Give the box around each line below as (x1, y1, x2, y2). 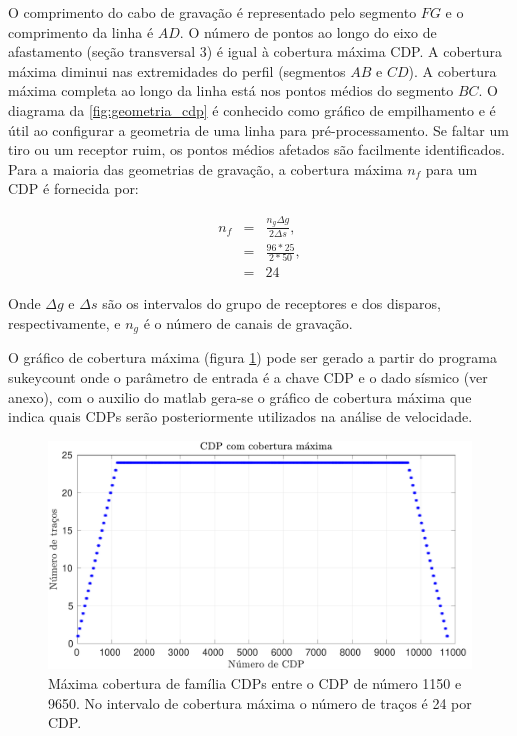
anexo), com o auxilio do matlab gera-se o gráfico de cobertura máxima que (8, 386, 472, 407)
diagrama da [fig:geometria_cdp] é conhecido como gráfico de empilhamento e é (8, 99, 496, 120)
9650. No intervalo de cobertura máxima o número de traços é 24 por (48, 692, 472, 713)
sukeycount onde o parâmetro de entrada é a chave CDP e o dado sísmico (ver (8, 367, 488, 388)
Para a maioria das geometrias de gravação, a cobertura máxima (8, 158, 403, 179)
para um (425, 158, 478, 179)
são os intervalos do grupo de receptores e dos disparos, (102, 293, 441, 314)
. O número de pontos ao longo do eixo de (179, 21, 437, 42)
